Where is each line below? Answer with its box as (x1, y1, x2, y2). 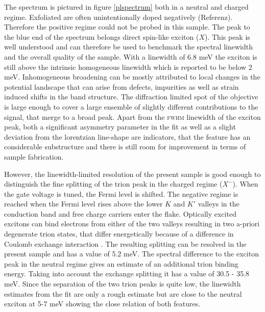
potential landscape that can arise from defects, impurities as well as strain (4, 81, 239, 92)
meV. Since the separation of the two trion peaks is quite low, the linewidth (4, 278, 241, 289)
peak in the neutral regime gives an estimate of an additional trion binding (4, 258, 238, 269)
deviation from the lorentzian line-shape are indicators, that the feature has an (4, 131, 251, 142)
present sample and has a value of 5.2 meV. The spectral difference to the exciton (4, 248, 259, 259)
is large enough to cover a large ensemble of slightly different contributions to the (4, 101, 258, 112)
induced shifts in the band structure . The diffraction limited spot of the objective (4, 91, 258, 102)
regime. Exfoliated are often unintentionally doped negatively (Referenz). (4, 11, 233, 22)
